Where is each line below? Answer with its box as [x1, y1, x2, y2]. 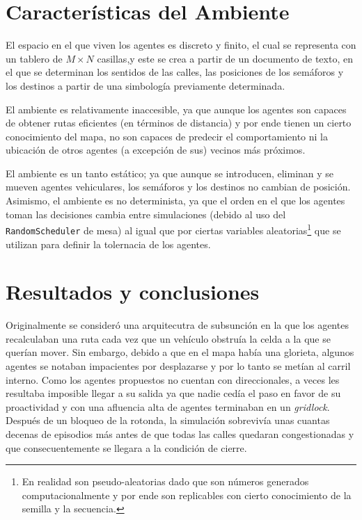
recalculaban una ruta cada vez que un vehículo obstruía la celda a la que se [6, 331, 331, 346]
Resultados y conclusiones [6, 277, 260, 306]
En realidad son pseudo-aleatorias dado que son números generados [22, 474, 309, 489]
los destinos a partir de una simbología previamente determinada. [6, 78, 285, 92]
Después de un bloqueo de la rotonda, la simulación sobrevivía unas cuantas [6, 413, 330, 428]
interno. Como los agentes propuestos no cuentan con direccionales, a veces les [6, 372, 340, 387]
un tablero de [6, 51, 63, 65]
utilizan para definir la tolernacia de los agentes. [6, 236, 211, 251]
